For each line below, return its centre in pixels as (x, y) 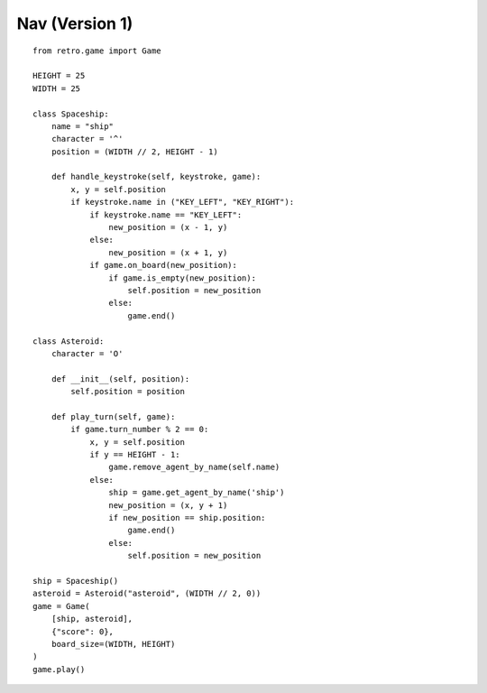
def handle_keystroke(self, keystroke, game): (156, 177)
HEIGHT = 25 (59, 76)
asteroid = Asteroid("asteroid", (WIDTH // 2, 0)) (147, 594)
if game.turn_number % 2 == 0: (140, 430)
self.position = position (128, 392)
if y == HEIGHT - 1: (135, 455)
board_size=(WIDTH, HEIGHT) (113, 644)
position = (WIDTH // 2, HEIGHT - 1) (134, 152)
